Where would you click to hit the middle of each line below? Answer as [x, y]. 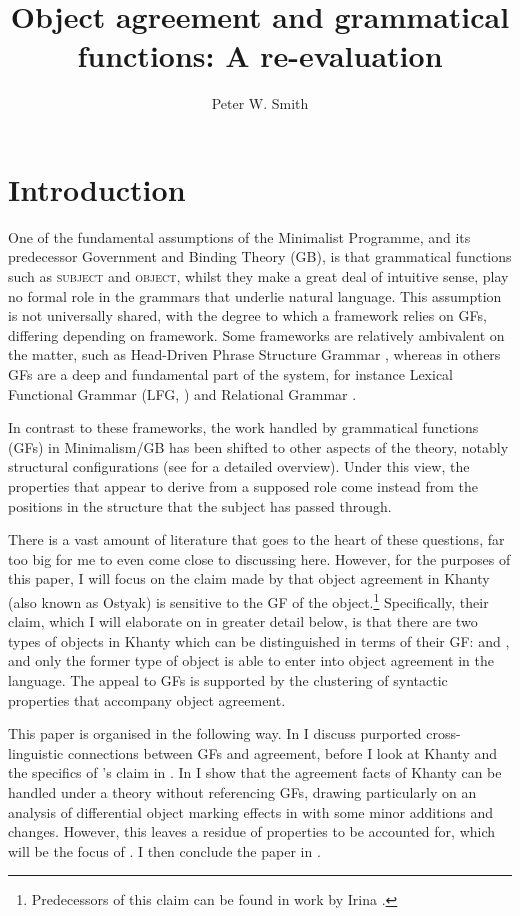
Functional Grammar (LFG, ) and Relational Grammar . [182, 393]
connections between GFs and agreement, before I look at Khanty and [282, 752]
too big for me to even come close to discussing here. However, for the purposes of [259, 558]
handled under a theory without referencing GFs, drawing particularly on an [242, 791]
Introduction [97, 188]
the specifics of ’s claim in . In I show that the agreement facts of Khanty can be [255, 772]
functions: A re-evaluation [260, 55]
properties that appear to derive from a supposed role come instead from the [243, 485]
